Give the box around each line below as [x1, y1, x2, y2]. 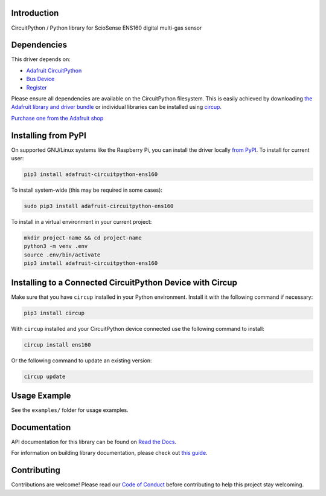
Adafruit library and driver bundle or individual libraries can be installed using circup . [11, 103, 222, 111]
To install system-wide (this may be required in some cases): [11, 186, 163, 194]
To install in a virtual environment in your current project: [11, 218, 152, 225]
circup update [24, 373, 66, 380]
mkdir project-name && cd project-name [24, 234, 142, 241]
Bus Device [26, 76, 55, 83]
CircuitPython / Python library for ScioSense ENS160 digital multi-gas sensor [11, 24, 202, 31]
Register [26, 83, 48, 91]
